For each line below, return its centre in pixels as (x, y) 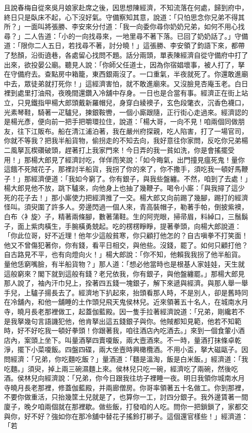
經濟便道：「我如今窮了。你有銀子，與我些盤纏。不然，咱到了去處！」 (139, 178)
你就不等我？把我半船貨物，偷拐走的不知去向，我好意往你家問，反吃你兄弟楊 (126, 140)
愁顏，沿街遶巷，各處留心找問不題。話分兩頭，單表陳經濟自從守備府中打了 (129, 55)
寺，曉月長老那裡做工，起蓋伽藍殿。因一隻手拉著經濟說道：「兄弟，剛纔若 (121, 311)
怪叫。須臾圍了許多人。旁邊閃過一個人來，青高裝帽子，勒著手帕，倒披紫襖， (126, 207)
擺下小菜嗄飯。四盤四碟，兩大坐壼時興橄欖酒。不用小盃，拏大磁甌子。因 (133, 349)
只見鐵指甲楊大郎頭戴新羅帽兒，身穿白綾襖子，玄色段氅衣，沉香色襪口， (133, 102)
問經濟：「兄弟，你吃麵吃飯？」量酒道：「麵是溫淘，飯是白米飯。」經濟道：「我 (126, 359)
